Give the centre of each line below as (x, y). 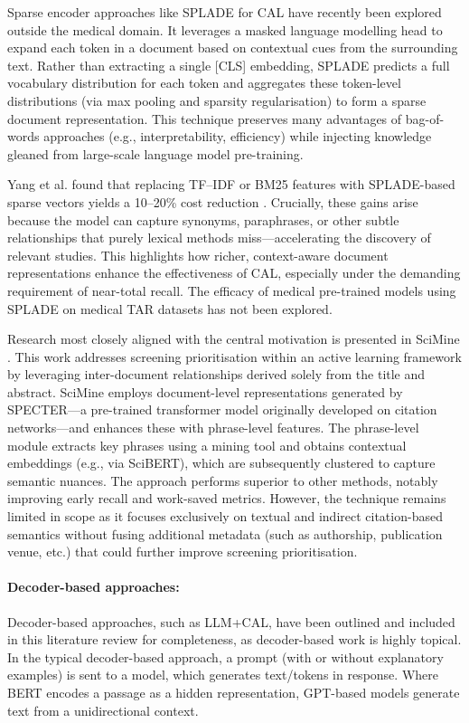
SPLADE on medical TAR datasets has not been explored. (170, 308)
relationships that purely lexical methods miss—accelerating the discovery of (219, 238)
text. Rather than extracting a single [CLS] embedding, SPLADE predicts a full (229, 65)
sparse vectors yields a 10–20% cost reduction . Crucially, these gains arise (213, 201)
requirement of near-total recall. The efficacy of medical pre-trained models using (232, 290)
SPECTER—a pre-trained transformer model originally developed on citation (222, 409)
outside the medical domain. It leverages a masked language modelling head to (225, 29)
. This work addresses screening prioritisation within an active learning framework (234, 356)
